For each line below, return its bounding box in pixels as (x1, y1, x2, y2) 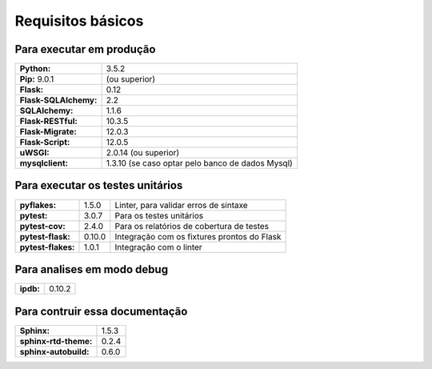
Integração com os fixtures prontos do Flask (114, 231, 282, 242)
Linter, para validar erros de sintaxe (114, 199, 248, 211)
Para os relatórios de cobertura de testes (114, 220, 270, 231)
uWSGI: (19, 147, 50, 158)
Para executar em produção (14, 42, 156, 56)
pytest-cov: (19, 220, 66, 231)
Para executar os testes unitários (14, 178, 183, 192)
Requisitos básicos (14, 12, 144, 30)
